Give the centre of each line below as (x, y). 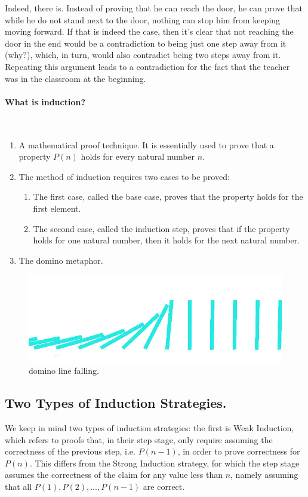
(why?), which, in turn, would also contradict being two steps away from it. (143, 55)
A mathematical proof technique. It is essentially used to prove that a (146, 144)
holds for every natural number (138, 156)
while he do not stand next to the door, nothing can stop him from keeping (143, 19)
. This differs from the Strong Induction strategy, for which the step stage (164, 463)
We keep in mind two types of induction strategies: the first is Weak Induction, (150, 427)
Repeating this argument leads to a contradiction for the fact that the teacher (147, 66)
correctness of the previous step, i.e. (70, 451)
